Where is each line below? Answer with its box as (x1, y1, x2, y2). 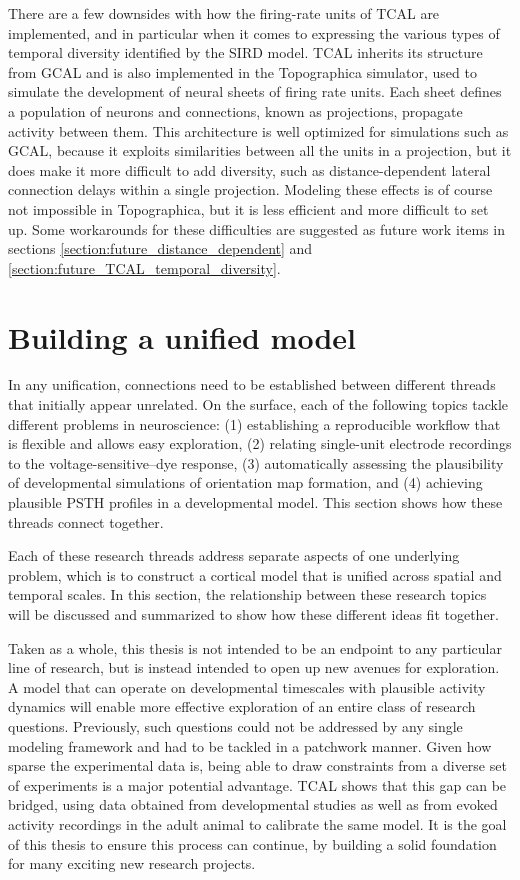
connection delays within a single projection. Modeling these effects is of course (8, 179, 493, 200)
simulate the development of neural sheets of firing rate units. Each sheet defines (8, 81, 502, 102)
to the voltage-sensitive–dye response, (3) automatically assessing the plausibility (8, 452, 504, 473)
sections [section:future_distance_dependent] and (8, 238, 313, 259)
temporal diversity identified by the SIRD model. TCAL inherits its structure (8, 42, 483, 63)
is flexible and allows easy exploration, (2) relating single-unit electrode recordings (8, 433, 512, 454)
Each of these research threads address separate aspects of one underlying (8, 545, 460, 566)
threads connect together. (8, 511, 164, 532)
